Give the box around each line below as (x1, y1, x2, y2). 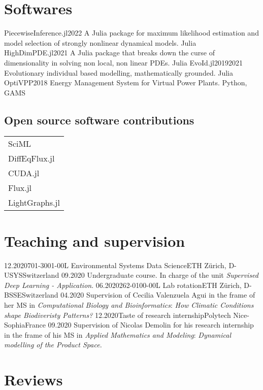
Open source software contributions (4, 112, 194, 127)
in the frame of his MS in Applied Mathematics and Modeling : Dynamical (4, 329, 231, 340)
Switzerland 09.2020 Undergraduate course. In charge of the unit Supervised (22, 270, 259, 280)
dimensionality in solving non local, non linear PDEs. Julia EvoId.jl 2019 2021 (4, 57, 243, 68)
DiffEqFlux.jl (8, 152, 55, 165)
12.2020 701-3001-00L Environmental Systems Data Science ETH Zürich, (4, 259, 226, 270)
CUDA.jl (8, 167, 40, 179)
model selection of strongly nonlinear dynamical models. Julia (4, 37, 196, 48)
